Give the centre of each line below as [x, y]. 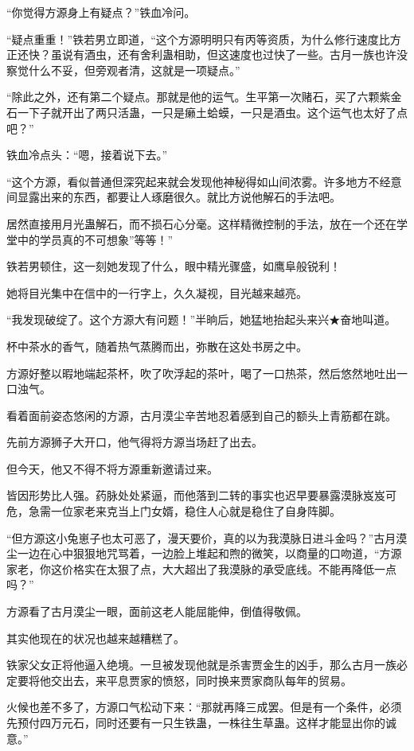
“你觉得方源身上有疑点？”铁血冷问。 [101, 12]
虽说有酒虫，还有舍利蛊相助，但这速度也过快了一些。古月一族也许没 [229, 54]
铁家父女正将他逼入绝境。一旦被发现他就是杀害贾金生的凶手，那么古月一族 [201, 665]
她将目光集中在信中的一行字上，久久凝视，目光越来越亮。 [157, 292]
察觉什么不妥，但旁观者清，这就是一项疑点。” [123, 70]
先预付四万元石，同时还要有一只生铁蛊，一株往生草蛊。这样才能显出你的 [196, 722]
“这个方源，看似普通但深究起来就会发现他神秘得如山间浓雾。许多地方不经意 [204, 181]
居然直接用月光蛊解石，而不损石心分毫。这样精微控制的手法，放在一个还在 [201, 223]
